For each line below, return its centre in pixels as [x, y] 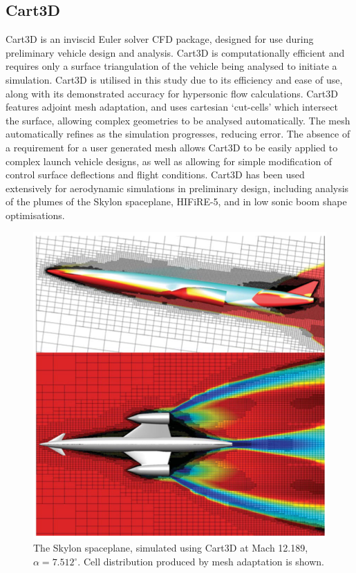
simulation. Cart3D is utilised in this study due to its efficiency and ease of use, [174, 79]
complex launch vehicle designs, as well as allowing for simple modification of [169, 161]
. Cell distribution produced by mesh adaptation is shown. [201, 561]
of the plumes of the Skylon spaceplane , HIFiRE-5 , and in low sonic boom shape [176, 201]
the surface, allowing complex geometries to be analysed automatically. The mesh [178, 120]
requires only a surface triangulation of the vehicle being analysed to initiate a [171, 66]
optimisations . [35, 215]
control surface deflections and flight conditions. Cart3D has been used [155, 175]
